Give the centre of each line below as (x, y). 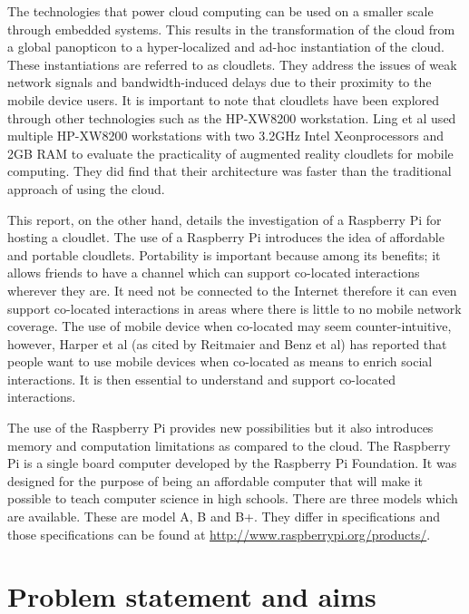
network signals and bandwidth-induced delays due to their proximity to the (220, 82)
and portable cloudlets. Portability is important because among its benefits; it (224, 254)
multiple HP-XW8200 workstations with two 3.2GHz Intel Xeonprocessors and (226, 136)
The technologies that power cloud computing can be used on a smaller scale (220, 11)
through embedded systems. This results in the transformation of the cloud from (231, 29)
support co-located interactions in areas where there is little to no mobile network (234, 308)
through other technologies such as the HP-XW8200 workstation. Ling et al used (232, 117)
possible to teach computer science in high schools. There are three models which (233, 498)
